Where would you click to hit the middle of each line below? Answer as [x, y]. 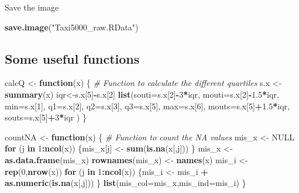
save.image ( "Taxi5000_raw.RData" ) [72, 27]
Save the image [32, 7]
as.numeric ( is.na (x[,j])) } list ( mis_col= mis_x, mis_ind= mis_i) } [126, 183]
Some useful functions [72, 58]
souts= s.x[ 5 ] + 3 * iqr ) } [46, 117]
